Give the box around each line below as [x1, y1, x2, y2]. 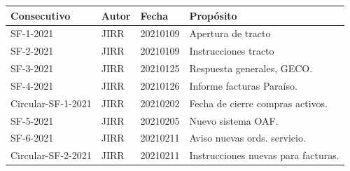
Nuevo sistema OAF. [189, 113, 279, 128]
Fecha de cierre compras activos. [189, 95, 328, 110]
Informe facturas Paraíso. [189, 78, 297, 93]
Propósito [189, 8, 237, 22]
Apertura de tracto [189, 26, 271, 41]
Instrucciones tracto [189, 43, 274, 58]
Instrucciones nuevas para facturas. [189, 148, 339, 163]
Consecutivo [10, 8, 71, 22]
